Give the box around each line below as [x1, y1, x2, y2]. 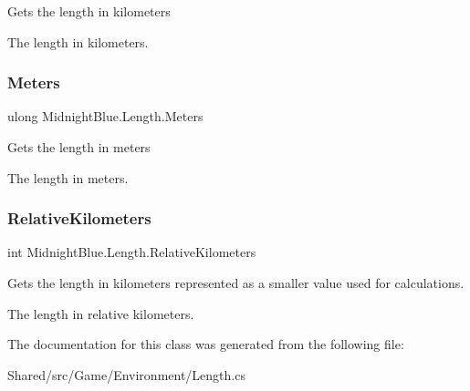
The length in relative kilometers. [7, 304, 194, 323]
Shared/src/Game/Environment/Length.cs [7, 365, 245, 384]
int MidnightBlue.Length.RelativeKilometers [7, 242, 256, 262]
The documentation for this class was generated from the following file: [7, 334, 404, 354]
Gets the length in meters [7, 138, 151, 156]
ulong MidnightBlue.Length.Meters [7, 107, 204, 126]
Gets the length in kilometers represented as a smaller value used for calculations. [7, 273, 465, 292]
